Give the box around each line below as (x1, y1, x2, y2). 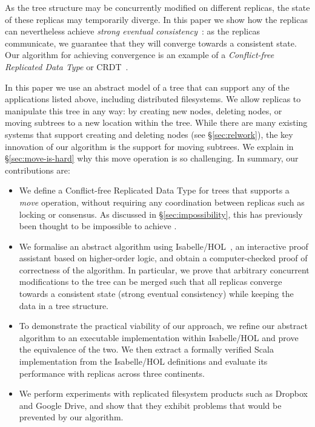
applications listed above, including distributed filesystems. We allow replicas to (5, 93, 301, 105)
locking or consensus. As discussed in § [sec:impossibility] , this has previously (19, 207, 303, 220)
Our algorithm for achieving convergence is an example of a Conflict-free (5, 48, 274, 61)
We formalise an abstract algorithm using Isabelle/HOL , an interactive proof (19, 240, 308, 252)
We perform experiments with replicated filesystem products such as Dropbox (19, 387, 308, 400)
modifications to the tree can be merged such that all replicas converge (19, 275, 282, 288)
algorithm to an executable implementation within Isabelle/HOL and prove (19, 331, 299, 344)
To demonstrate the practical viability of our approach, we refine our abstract (19, 319, 308, 332)
